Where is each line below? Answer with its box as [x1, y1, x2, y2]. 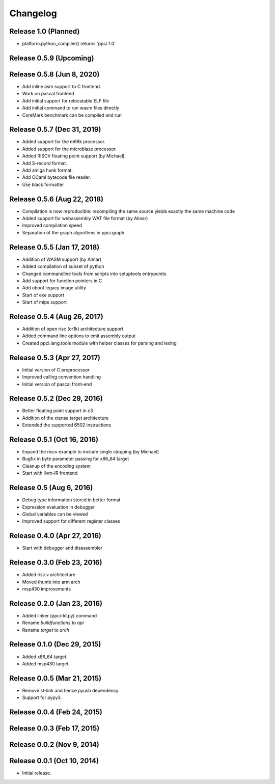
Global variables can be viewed [22, 511, 88, 517]
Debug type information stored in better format [22, 497, 121, 503]
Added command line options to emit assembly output [22, 333, 136, 339]
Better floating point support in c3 [22, 408, 94, 414]
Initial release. [22, 770, 51, 776]
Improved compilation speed [22, 222, 82, 229]
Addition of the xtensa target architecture [22, 415, 109, 421]
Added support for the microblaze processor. [22, 146, 117, 152]
